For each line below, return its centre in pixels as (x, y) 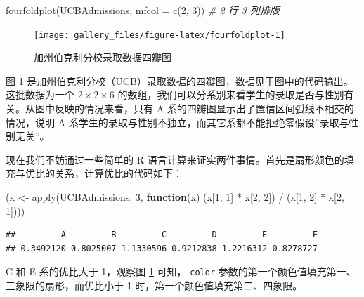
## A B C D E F (162, 235)
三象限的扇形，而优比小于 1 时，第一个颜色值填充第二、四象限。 (154, 285)
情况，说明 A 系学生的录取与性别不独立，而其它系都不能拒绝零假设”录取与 (177, 122)
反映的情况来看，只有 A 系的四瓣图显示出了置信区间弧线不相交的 (204, 108)
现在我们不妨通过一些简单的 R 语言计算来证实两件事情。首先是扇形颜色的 (175, 159)
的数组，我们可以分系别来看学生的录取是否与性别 (231, 94)
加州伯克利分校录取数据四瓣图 (103, 57)
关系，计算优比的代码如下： (118, 173)
